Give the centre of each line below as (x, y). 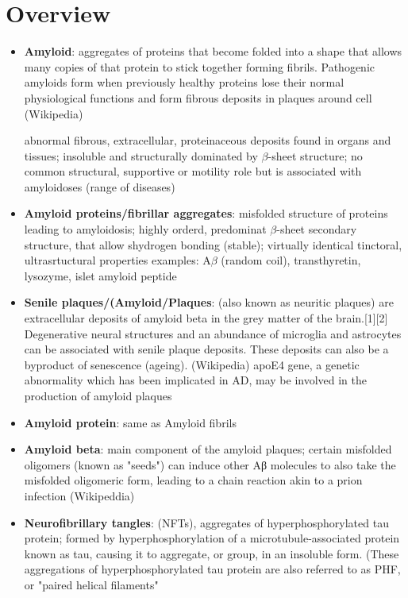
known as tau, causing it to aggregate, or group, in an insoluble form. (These (212, 553)
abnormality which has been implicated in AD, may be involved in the (196, 380)
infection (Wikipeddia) (79, 495)
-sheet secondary (317, 229)
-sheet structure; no (315, 155)
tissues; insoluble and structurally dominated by (141, 155)
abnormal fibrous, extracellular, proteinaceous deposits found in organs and (208, 140)
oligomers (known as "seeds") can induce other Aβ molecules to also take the (210, 464)
